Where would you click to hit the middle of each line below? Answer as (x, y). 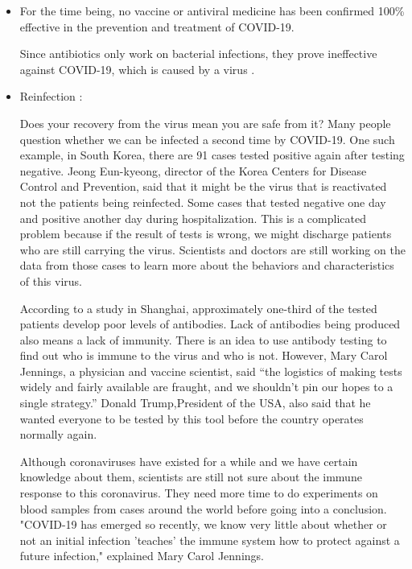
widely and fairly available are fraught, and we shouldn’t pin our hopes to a (206, 387)
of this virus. (51, 280)
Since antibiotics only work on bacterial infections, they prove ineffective (198, 54)
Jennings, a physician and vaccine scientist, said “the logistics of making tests (211, 371)
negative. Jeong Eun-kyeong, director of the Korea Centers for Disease (193, 170)
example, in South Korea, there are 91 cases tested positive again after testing (212, 155)
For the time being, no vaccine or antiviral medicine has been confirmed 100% (212, 10)
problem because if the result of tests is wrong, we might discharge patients (206, 234)
